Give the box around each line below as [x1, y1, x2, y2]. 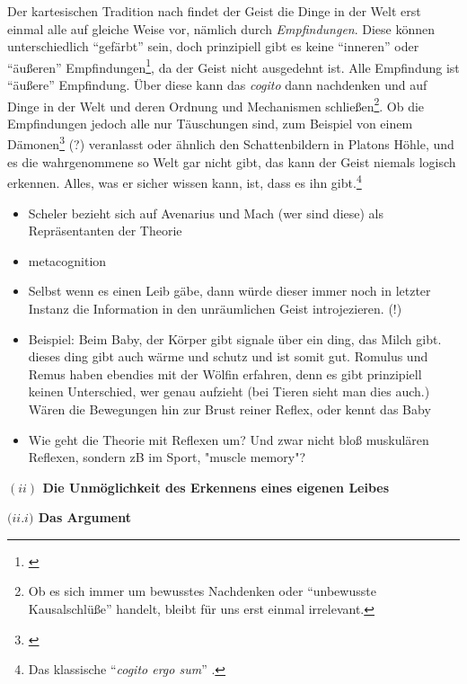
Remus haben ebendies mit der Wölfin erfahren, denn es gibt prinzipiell [28, 364, 422, 383]
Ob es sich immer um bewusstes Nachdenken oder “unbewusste [28, 582, 376, 600]
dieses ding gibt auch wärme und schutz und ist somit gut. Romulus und [28, 347, 428, 366]
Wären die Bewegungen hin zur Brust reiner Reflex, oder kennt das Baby [28, 399, 431, 418]
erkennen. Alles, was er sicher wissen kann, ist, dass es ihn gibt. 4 [7, 171, 362, 191]
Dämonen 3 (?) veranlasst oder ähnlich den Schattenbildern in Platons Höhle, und [7, 132, 454, 154]
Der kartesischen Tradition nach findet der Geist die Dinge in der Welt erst [7, 2, 421, 20]
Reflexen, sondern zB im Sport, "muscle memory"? [28, 448, 306, 466]
